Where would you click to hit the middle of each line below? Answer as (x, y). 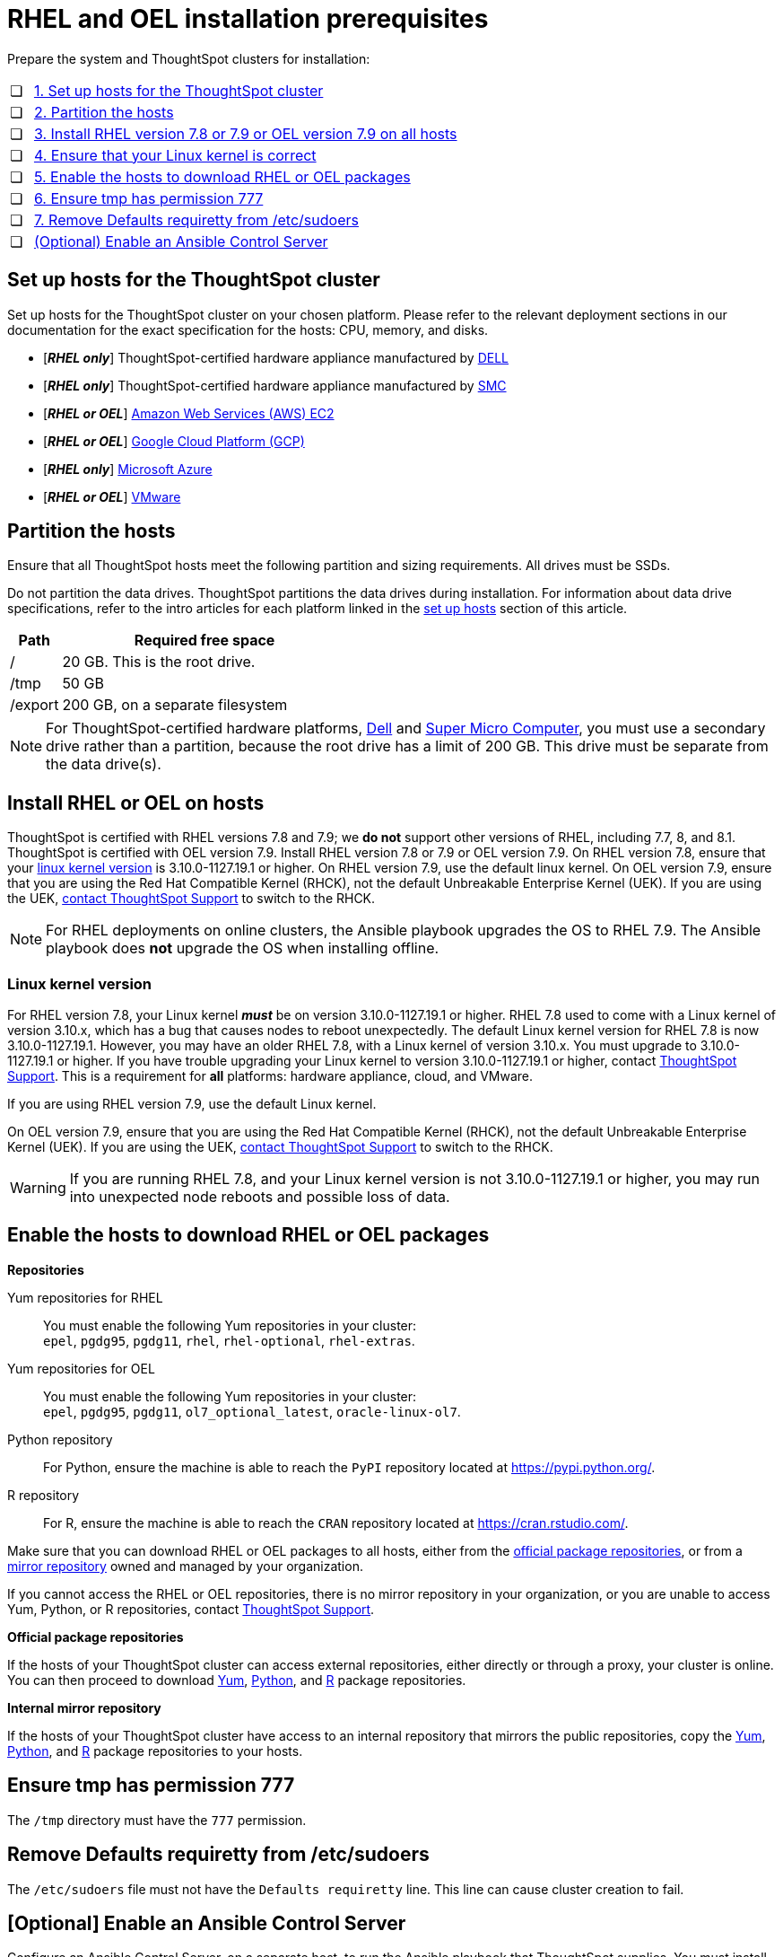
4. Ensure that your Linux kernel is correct (175, 155)
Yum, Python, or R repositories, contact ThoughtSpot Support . (191, 1609)
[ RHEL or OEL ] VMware (112, 496)
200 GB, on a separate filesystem (175, 705)
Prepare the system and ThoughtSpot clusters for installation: (189, 58)
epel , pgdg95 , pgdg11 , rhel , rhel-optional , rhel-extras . (229, 1340)
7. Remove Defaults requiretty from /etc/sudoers (196, 219)
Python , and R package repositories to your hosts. (155, 1751)
